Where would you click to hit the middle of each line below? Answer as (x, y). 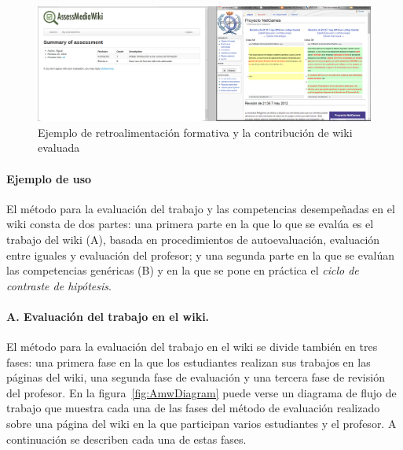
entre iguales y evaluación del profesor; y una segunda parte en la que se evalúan (200, 255)
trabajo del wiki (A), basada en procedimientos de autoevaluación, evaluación (193, 239)
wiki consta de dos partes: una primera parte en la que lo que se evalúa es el (190, 224)
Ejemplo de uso (49, 178)
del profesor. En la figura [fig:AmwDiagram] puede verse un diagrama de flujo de (201, 392)
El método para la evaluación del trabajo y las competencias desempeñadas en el (201, 208)
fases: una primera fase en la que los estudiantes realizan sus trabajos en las (189, 361)
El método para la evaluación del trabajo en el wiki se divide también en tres (192, 347)
